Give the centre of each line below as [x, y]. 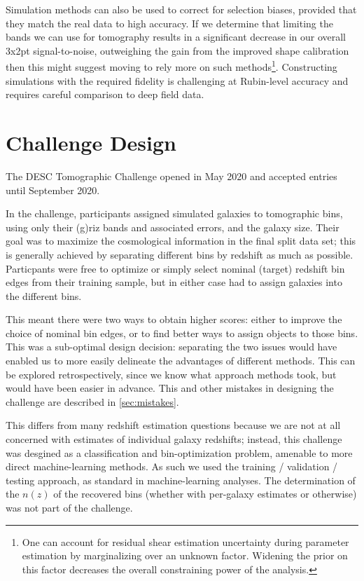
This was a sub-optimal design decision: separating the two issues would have [171, 347]
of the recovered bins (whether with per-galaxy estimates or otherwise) [205, 494]
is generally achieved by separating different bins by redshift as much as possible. [180, 254]
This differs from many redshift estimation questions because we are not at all [173, 425]
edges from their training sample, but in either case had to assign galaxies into [174, 282]
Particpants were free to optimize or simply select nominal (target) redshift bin [175, 268]
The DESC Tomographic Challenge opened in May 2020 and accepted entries [171, 176]
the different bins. [44, 295]
